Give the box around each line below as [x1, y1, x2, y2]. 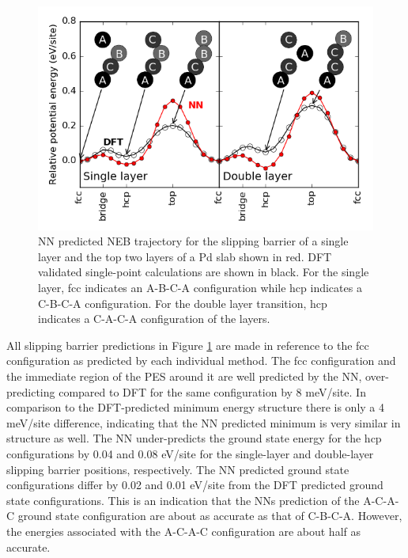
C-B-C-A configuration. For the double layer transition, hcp [38, 294, 327, 311]
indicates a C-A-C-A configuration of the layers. [38, 310, 270, 327]
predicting [6, 383, 55, 400]
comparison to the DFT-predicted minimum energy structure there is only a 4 [6, 399, 385, 416]
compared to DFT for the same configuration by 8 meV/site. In [59, 383, 366, 400]
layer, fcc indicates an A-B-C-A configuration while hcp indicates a [38, 279, 362, 296]
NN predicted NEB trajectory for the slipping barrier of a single [38, 233, 349, 249]
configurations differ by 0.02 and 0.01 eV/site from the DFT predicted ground [6, 476, 383, 493]
